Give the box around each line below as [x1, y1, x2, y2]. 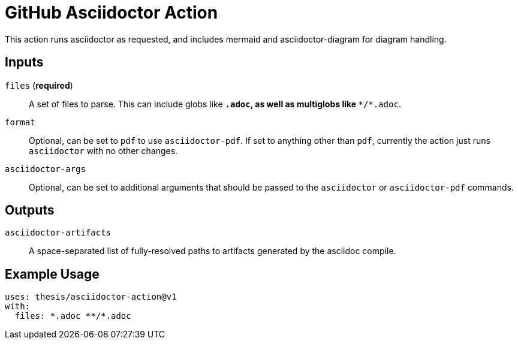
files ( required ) [5, 80, 73, 90]
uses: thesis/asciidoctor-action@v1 [5, 292, 177, 302]
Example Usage [5, 266, 100, 282]
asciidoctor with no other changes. [29, 145, 178, 156]
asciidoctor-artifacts [5, 228, 112, 238]
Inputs [5, 55, 44, 70]
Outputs [5, 203, 55, 218]
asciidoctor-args [5, 164, 86, 174]
